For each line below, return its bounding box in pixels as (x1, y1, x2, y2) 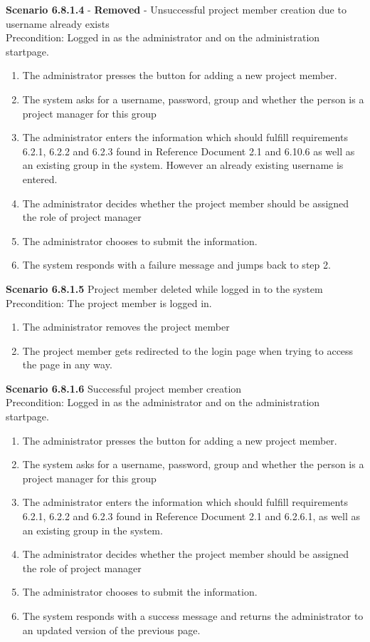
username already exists (6, 16, 110, 31)
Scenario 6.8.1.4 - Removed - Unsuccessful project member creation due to (6, 2, 347, 16)
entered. (22, 171, 58, 186)
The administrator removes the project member (22, 319, 230, 334)
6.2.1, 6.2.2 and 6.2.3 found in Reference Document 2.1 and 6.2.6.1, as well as (22, 509, 361, 524)
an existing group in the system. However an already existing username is (22, 157, 344, 172)
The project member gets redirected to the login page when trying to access (22, 343, 354, 358)
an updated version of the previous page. (22, 622, 201, 637)
